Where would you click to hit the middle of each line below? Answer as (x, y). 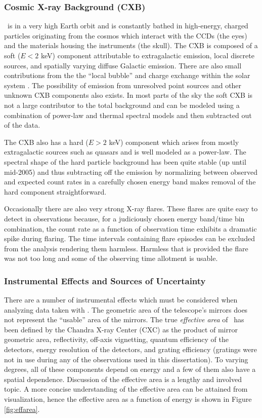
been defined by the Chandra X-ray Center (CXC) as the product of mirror (121, 329)
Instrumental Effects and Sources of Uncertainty (105, 280)
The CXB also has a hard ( (46, 142)
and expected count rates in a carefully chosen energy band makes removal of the (130, 182)
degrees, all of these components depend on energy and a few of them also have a (130, 369)
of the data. (22, 125)
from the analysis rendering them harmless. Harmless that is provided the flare (126, 248)
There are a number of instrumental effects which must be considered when (121, 300)
